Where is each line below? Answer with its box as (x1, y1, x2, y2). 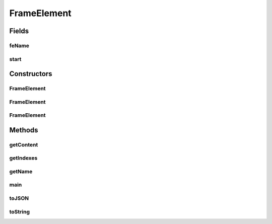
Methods (9, 126, 38, 134)
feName (9, 42, 30, 49)
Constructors (9, 69, 52, 78)
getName (9, 168, 33, 175)
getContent (9, 141, 38, 148)
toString (9, 208, 30, 215)
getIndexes (9, 155, 38, 162)
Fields (9, 27, 29, 35)
